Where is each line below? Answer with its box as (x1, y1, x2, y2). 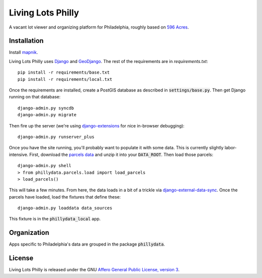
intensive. (9, 152, 29, 157)
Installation (9, 37, 44, 45)
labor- (224, 145, 237, 151)
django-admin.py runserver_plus (17, 134, 95, 139)
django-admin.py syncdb (17, 105, 74, 111)
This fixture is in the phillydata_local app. (9, 216, 101, 222)
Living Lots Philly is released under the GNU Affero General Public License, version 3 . (9, 267, 180, 273)
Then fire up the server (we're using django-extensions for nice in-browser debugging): (9, 123, 184, 128)
